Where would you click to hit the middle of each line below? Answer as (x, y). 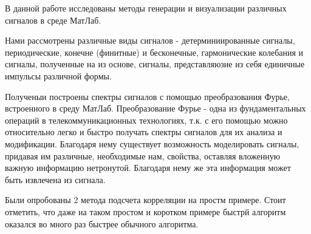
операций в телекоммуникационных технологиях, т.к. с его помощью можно (146, 120)
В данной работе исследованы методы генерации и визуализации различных (146, 8)
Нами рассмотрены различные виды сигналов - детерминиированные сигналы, (150, 40)
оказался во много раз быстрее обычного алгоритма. (102, 223)
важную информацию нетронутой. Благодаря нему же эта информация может (148, 168)
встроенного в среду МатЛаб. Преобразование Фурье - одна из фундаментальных (155, 108)
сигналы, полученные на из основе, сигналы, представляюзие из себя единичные (155, 64)
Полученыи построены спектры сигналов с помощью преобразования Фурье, (147, 96)
